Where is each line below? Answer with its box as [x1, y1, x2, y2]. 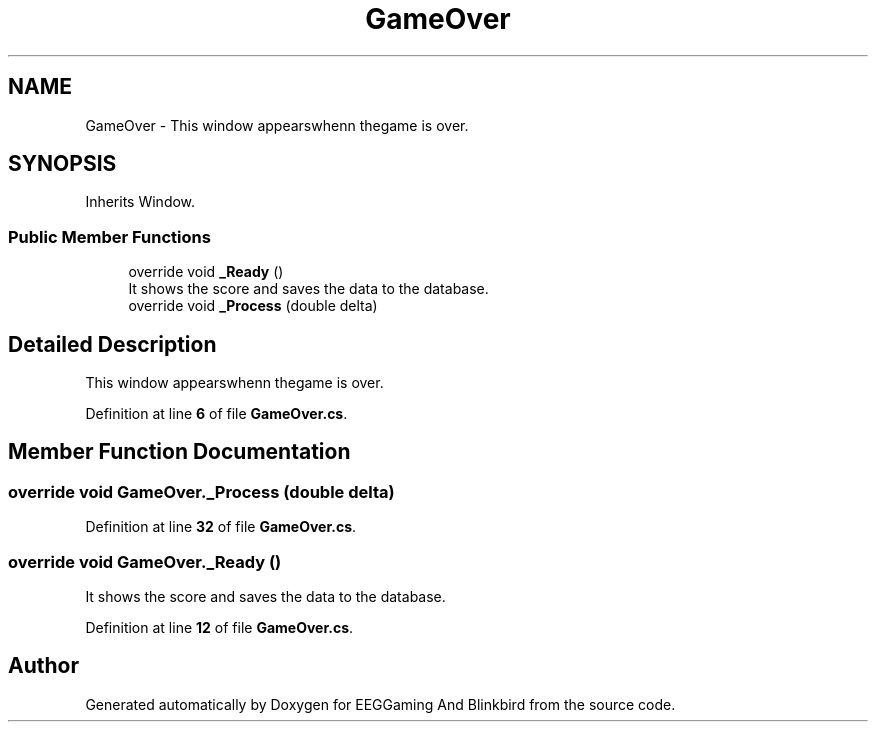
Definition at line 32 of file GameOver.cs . [85, 518, 357, 536]
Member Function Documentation [8, 439, 351, 465]
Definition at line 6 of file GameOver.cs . [85, 405, 348, 423]
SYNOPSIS [8, 151, 117, 177]
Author [8, 653, 79, 679]
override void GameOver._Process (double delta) [8, 481, 395, 502]
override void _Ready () [128, 263, 284, 281]
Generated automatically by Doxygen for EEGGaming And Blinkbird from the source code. [85, 695, 676, 713]
